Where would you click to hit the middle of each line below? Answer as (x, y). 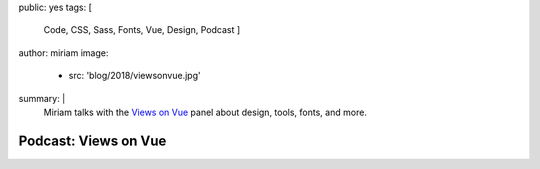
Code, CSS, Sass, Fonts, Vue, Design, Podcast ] (142, 30)
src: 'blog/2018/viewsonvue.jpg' (134, 76)
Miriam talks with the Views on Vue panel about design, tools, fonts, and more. (205, 112)
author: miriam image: (63, 52)
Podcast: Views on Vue (92, 140)
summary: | (42, 98)
